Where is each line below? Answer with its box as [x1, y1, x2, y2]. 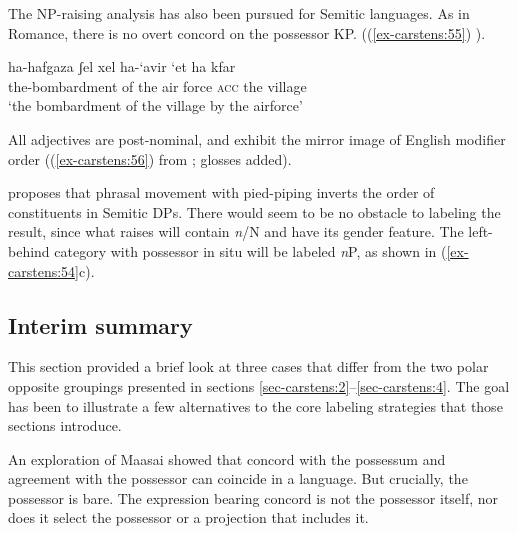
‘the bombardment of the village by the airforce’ [8, 95, 303, 116]
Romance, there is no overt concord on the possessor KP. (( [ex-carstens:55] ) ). [8, 22, 486, 43]
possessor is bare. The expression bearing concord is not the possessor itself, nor [8, 487, 499, 508]
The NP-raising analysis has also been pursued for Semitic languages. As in [8, 3, 470, 23]
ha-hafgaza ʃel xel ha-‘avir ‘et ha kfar [8, 56, 236, 77]
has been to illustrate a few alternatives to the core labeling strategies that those [8, 395, 503, 416]
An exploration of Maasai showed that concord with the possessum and [8, 448, 446, 469]
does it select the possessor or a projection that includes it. [8, 507, 369, 528]
